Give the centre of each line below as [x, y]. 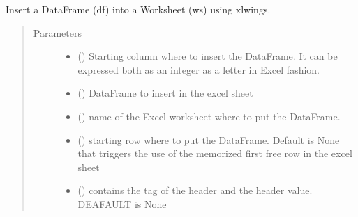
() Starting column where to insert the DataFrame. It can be [208, 56]
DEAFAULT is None [122, 203]
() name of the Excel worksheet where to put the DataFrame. [209, 116]
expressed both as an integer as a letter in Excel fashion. [199, 69]
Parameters [57, 32]
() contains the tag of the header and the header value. [195, 190]
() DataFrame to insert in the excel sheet [165, 93]
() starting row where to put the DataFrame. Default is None [209, 139]
